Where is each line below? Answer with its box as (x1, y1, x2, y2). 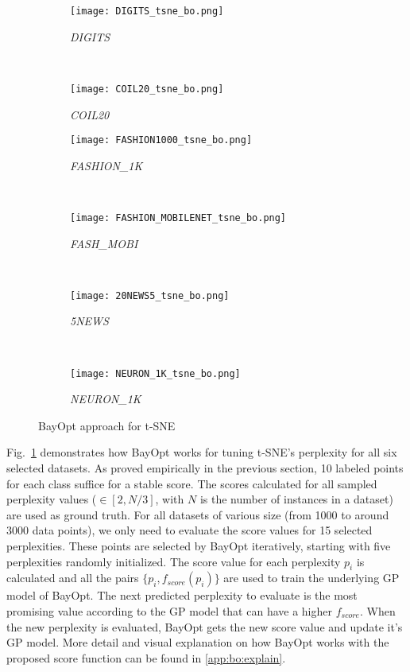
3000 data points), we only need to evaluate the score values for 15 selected (6, 522, 373, 538)
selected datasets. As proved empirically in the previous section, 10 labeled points (6, 460, 404, 476)
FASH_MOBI (70, 235, 138, 251)
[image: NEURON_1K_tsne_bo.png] (70, 367, 241, 379)
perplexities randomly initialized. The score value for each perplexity (6, 553, 341, 569)
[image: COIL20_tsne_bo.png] (70, 83, 224, 95)
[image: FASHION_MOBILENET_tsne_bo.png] (70, 212, 287, 223)
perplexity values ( (6, 491, 97, 507)
